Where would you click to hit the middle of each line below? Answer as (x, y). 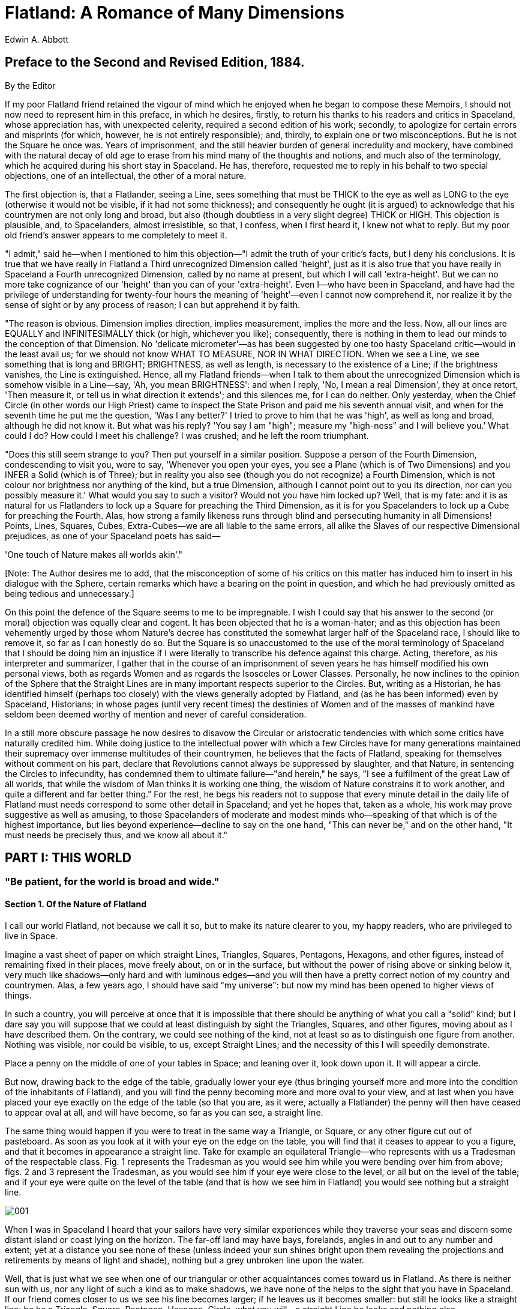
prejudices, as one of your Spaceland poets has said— (113, 536)
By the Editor (30, 85)
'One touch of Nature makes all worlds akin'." (94, 554)
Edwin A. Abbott (37, 39)
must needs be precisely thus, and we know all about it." (116, 835)
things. (18, 995)
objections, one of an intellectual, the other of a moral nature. (126, 175)
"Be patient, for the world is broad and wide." (112, 882)
